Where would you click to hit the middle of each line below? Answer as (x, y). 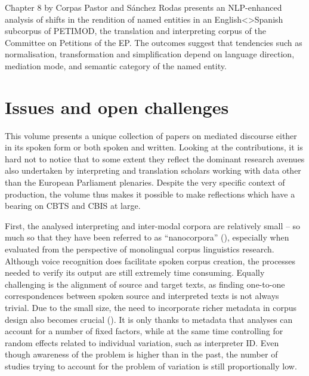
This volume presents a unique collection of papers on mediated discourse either (151, 135)
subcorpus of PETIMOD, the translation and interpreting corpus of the (135, 31)
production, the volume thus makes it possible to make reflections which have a (150, 194)
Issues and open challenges (117, 107)
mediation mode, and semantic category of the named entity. (116, 65)
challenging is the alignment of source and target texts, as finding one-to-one (145, 284)
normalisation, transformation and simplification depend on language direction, (150, 54)
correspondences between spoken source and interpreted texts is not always (142, 296)
